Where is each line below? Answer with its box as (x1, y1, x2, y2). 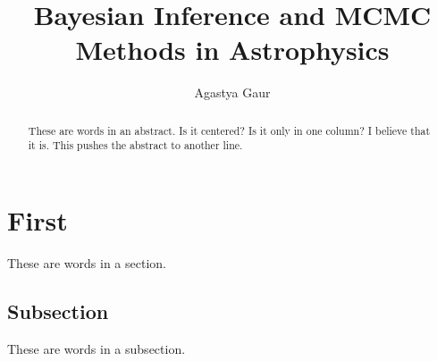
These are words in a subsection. (7, 339, 186, 357)
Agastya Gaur (194, 83, 271, 102)
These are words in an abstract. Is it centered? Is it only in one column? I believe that (28, 122, 431, 138)
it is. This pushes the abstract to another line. (28, 138, 243, 153)
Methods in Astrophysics (75, 31, 390, 68)
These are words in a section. (7, 253, 166, 272)
